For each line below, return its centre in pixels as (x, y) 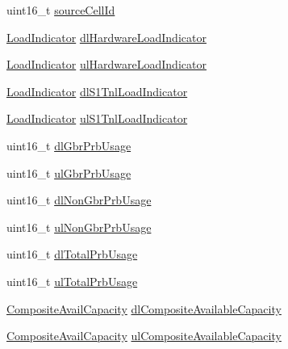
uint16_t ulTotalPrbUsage (72, 281)
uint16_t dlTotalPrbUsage (72, 254)
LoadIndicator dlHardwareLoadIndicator (106, 37)
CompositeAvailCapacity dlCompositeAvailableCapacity (144, 308)
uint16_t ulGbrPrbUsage (69, 172)
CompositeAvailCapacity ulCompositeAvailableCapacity (144, 336)
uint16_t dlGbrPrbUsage (69, 145)
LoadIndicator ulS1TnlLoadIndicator (97, 118)
